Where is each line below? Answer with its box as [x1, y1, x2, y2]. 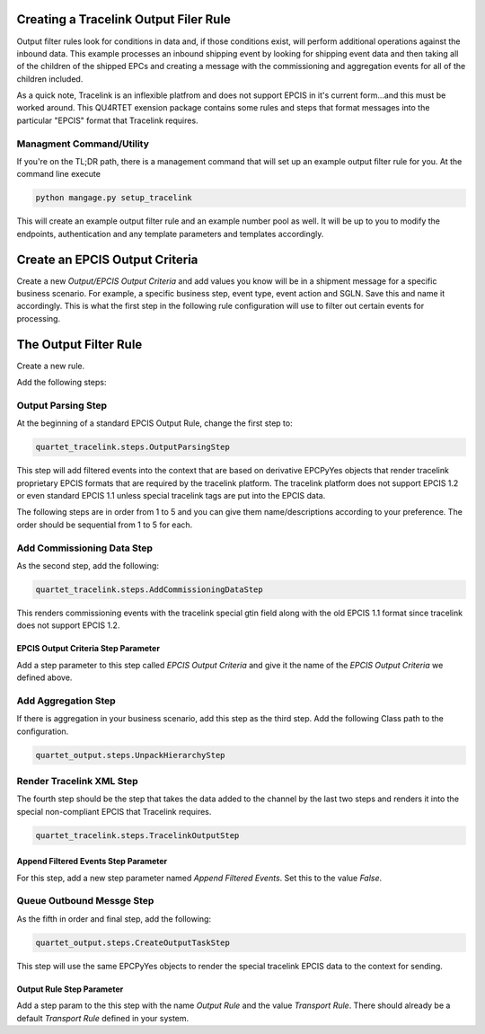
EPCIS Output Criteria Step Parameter [16, 643, 161, 654]
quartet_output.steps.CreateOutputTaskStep [35, 937, 231, 948]
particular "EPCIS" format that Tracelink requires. [16, 115, 198, 126]
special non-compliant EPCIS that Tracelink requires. [16, 806, 212, 817]
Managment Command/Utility [16, 137, 150, 150]
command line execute [16, 169, 101, 180]
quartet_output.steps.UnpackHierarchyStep [35, 750, 225, 760]
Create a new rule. [16, 360, 85, 371]
